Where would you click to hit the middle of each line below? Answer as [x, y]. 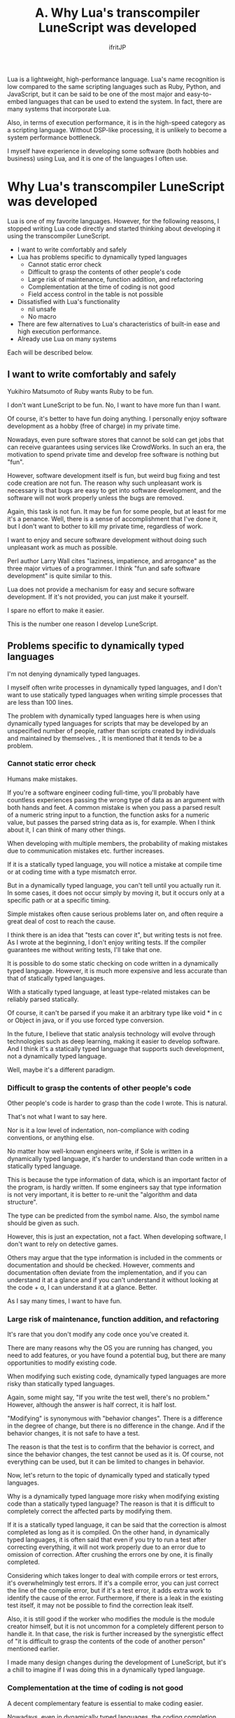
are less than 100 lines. [40, 702]
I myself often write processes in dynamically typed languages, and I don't [115, 687]
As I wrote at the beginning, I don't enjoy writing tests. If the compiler [107, 942]
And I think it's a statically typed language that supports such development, [116, 1048]
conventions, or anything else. [51, 1138]
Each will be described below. [50, 352]
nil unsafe [42, 309]
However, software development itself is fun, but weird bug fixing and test [114, 475]
